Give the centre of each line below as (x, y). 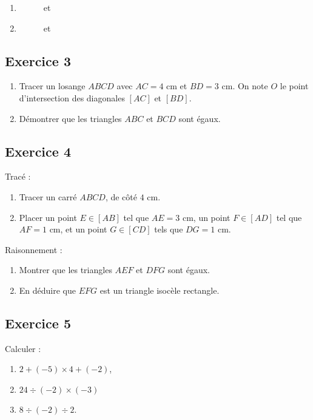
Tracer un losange (52, 86)
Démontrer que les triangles (70, 118)
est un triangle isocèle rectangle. (160, 290)
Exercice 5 (38, 323)
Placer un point (48, 217)
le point (294, 86)
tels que (169, 229)
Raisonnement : (34, 249)
